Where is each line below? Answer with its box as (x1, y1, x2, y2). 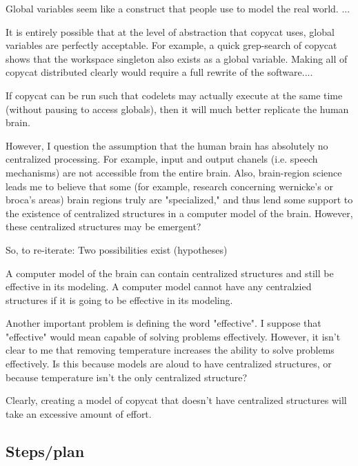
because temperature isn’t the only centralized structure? (6, 369, 248, 384)
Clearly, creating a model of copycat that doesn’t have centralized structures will (6, 393, 347, 407)
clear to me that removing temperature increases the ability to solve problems (6, 343, 335, 357)
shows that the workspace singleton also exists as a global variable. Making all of (6, 51, 348, 65)
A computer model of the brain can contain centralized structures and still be (6, 265, 334, 280)
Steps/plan (6, 440, 85, 461)
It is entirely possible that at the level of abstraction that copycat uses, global (6, 24, 335, 39)
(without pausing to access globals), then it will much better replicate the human (6, 101, 349, 116)
